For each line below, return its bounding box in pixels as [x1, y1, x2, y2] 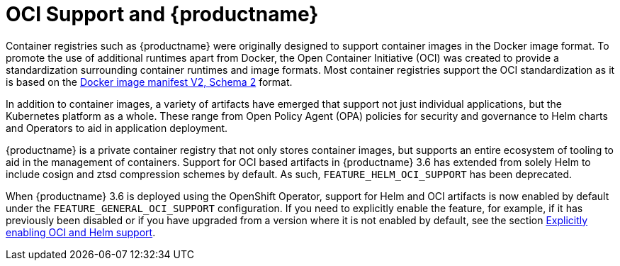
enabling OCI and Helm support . [6, 226, 156, 238]
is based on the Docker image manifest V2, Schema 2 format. [6, 75, 293, 88]
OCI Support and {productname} [6, 2, 319, 26]
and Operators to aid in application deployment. [6, 121, 228, 134]
